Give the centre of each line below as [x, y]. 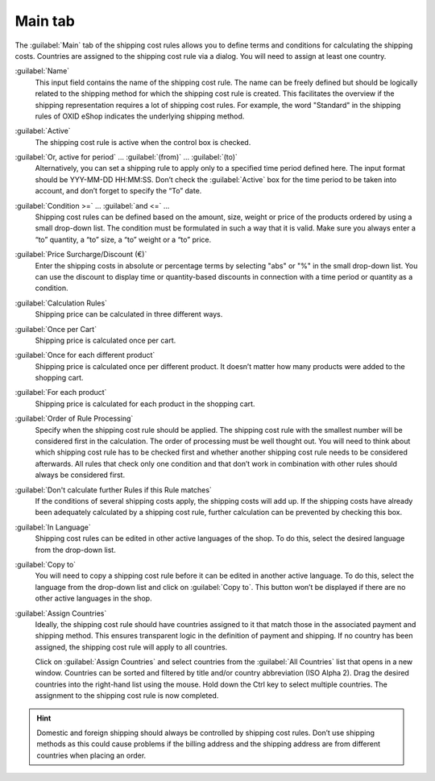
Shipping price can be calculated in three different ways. [129, 314]
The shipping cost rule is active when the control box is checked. [143, 142]
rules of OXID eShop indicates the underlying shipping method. [140, 116]
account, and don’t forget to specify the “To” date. [118, 191]
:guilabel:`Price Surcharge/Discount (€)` [81, 255]
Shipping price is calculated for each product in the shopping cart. [145, 404]
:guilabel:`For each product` [61, 393]
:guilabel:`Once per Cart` [56, 329]
